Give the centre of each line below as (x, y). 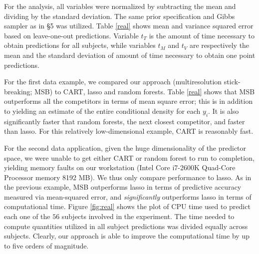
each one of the (27, 216)
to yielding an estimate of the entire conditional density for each (102, 111)
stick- (232, 82)
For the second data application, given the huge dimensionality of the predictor (125, 147)
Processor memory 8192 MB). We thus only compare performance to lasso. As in (128, 177)
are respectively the (219, 45)
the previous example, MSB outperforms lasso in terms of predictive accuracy (123, 187)
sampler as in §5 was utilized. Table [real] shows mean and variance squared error (129, 26)
